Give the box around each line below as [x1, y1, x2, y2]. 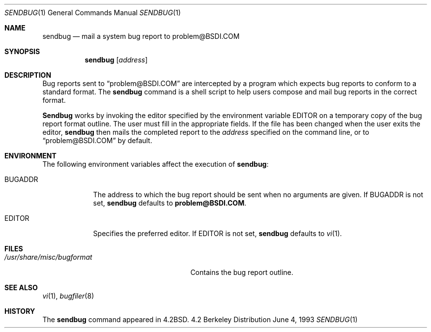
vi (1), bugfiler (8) [42, 292, 94, 300]
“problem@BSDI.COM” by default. [42, 136, 152, 145]
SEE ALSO [4, 283, 38, 292]
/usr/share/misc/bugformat [4, 253, 92, 261]
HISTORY [4, 307, 35, 315]
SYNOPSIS [4, 47, 40, 56]
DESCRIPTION [4, 71, 52, 79]
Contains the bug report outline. [190, 268, 293, 276]
